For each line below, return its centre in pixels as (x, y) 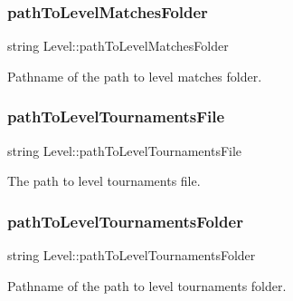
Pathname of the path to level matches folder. (135, 76)
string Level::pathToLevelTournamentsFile (125, 150)
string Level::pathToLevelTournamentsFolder (132, 255)
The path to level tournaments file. (104, 181)
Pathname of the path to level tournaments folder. (147, 285)
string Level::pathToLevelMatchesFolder (118, 46)
